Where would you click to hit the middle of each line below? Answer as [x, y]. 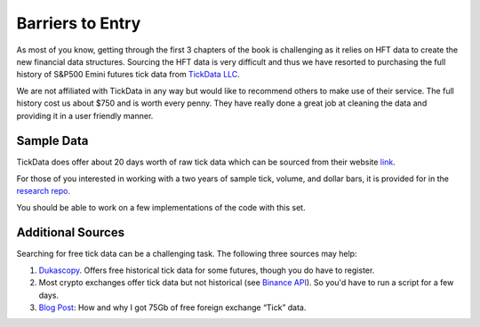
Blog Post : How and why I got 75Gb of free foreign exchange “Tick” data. [172, 307]
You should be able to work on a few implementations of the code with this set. [161, 207]
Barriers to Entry [79, 23]
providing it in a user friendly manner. [85, 116]
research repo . [44, 191]
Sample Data [52, 141]
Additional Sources [70, 232]
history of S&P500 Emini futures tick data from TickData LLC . [128, 75]
